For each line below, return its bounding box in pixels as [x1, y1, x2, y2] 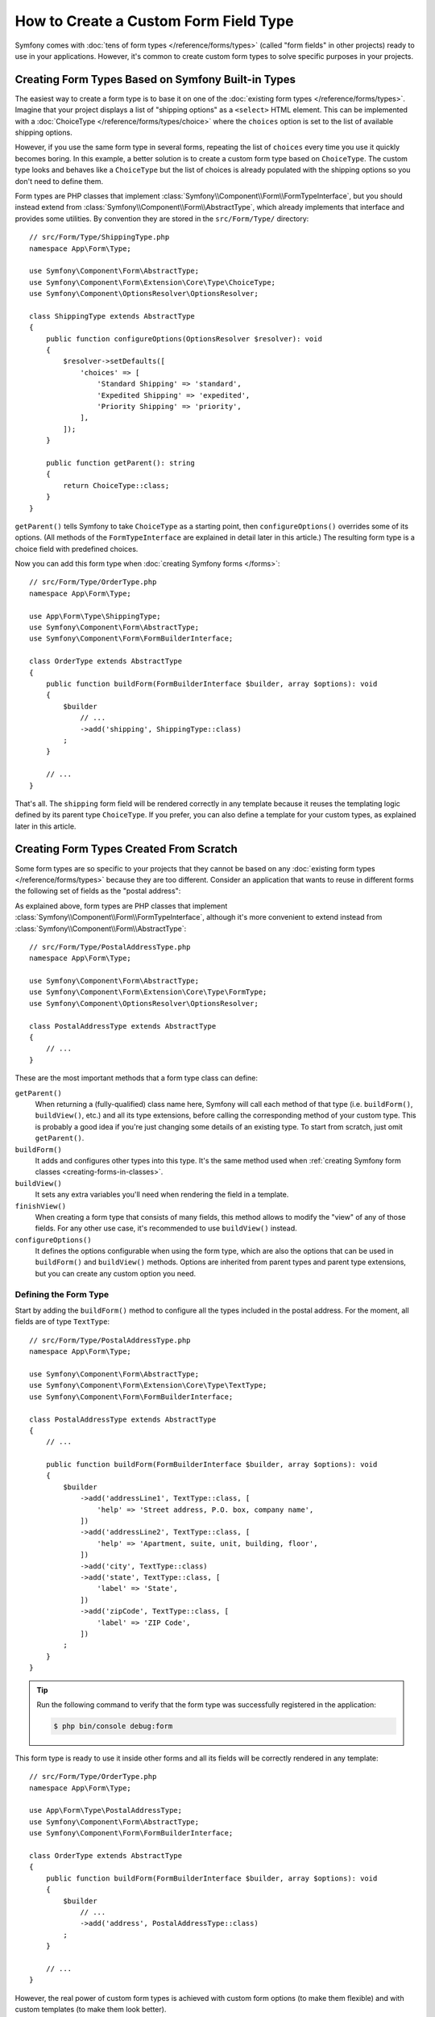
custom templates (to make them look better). [14, 2005, 167, 2015]
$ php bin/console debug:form [53, 1721, 173, 1731]
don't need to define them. [14, 176, 104, 186]
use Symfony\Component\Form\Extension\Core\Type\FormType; [29, 988, 267, 996]
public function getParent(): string [45, 458, 195, 467]
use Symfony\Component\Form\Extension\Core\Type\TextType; [29, 1380, 267, 1390]
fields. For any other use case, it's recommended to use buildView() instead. [35, 1223, 297, 1234]
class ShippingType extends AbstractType [29, 311, 195, 320]
